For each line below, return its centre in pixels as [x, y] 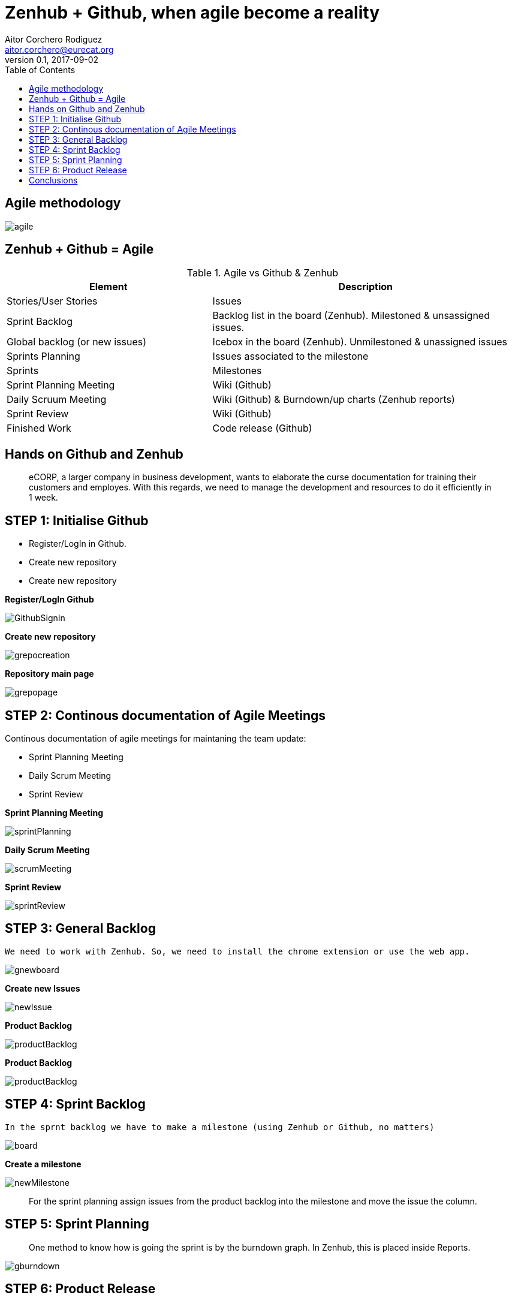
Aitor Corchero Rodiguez [54, 39]
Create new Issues [43, 988]
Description [366, 287]
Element [109, 287]
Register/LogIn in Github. [78, 544]
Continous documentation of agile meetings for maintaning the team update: [156, 738]
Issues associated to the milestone [290, 356]
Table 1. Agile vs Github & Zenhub [263, 273]
